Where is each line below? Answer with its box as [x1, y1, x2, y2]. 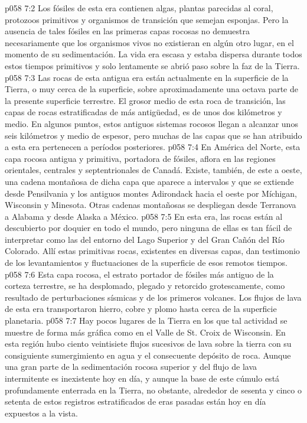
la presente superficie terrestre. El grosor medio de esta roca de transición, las [5, 94, 286, 106]
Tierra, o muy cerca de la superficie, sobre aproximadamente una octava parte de [5, 83, 298, 95]
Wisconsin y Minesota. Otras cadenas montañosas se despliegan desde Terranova [5, 199, 296, 211]
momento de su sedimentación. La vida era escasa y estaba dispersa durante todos [5, 48, 302, 60]
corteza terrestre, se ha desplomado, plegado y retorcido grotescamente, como [5, 279, 285, 292]
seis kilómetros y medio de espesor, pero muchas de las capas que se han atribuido [5, 129, 302, 141]
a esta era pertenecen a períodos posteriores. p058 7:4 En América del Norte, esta [5, 141, 301, 153]
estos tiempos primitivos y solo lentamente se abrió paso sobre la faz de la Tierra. [5, 59, 300, 71]
